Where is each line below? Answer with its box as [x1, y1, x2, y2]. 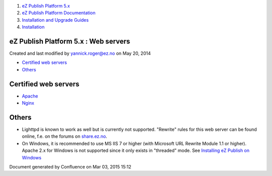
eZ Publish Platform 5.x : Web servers [9, 37, 130, 45]
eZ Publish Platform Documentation [22, 10, 96, 16]
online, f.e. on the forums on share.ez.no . [22, 133, 108, 139]
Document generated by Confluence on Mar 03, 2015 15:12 [9, 164, 131, 170]
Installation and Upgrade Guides [22, 17, 89, 23]
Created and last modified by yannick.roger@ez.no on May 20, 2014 [9, 50, 151, 56]
